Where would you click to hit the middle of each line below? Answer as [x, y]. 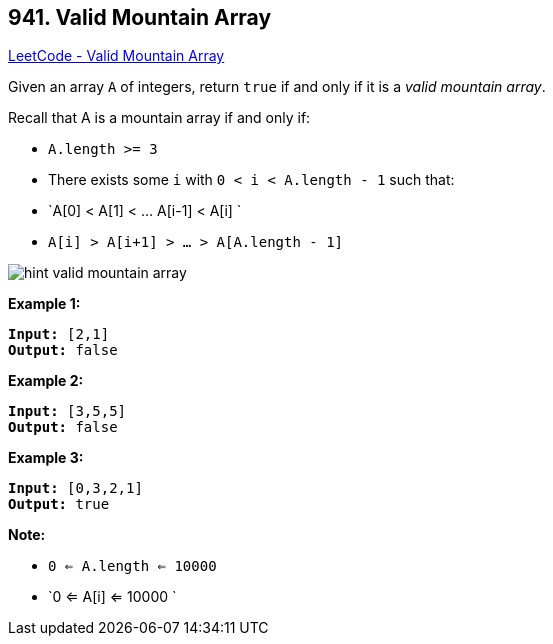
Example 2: [46, 381]
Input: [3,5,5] [67, 411]
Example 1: [44, 304]
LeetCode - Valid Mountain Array [116, 56]
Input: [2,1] [59, 334]
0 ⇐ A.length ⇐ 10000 [132, 566]
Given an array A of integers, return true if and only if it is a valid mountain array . [277, 87]
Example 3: [46, 458]
